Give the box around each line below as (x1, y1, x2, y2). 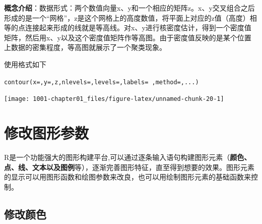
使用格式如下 (4, 59, 46, 69)
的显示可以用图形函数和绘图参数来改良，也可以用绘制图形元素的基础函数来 (4, 172, 251, 182)
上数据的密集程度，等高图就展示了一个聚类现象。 (4, 42, 166, 52)
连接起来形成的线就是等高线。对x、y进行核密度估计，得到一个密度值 (25, 22, 251, 33)
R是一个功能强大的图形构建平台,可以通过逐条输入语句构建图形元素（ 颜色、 (4, 152, 251, 162)
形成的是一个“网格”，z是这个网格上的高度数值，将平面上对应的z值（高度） (4, 12, 250, 23)
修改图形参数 (4, 123, 89, 143)
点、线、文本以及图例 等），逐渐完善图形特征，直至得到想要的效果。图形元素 (4, 161, 254, 172)
